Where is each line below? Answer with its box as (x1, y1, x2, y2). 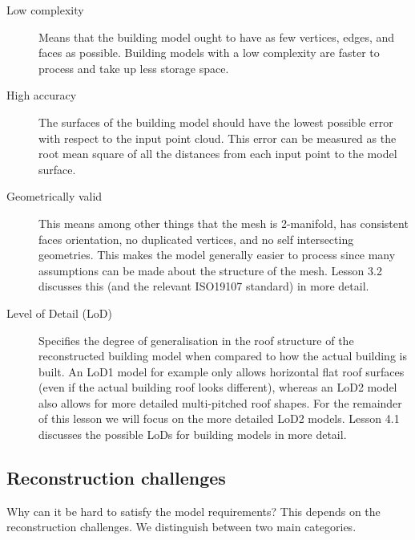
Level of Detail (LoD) (6, 304, 112, 321)
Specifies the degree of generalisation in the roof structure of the (38, 331, 354, 348)
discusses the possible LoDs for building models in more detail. (38, 426, 347, 443)
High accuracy (6, 87, 77, 104)
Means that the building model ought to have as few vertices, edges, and (38, 28, 395, 45)
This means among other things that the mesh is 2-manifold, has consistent (38, 214, 409, 231)
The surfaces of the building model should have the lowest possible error (38, 113, 393, 130)
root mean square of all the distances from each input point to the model (38, 145, 397, 162)
